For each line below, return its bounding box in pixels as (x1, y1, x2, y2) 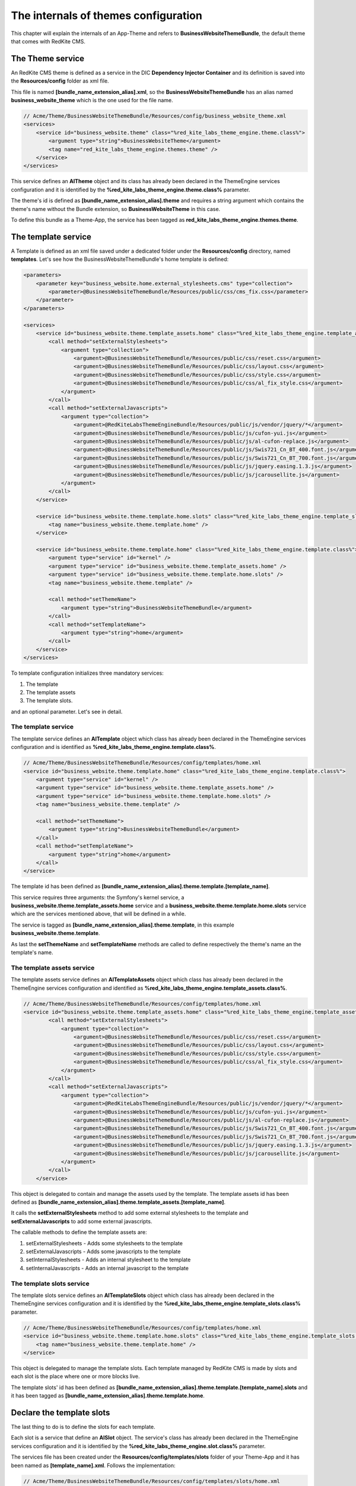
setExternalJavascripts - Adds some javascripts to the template (26, 1248, 181, 1255)
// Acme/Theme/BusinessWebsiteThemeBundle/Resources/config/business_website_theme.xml (23, 113, 287, 119)
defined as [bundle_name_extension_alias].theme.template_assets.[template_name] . (11, 1198, 225, 1206)
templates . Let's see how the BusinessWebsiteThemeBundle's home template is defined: (11, 256, 229, 263)
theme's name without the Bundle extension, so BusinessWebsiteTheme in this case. (11, 205, 221, 212)
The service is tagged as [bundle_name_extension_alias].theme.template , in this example (11, 921, 234, 928)
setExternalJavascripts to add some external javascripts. (11, 1217, 152, 1224)
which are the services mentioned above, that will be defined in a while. (11, 910, 186, 918)
